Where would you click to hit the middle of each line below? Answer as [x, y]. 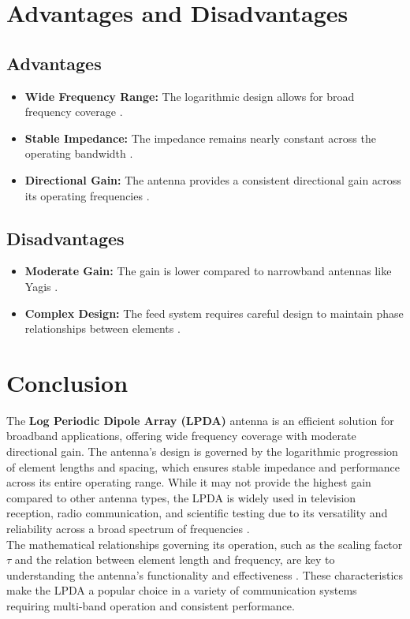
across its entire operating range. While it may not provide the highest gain [189, 482]
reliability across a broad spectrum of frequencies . [128, 528]
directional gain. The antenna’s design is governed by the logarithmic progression [202, 451]
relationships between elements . [102, 328]
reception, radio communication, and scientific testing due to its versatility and [197, 513]
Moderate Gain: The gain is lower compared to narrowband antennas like [208, 271]
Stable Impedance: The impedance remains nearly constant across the [200, 138]
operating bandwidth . [79, 153]
